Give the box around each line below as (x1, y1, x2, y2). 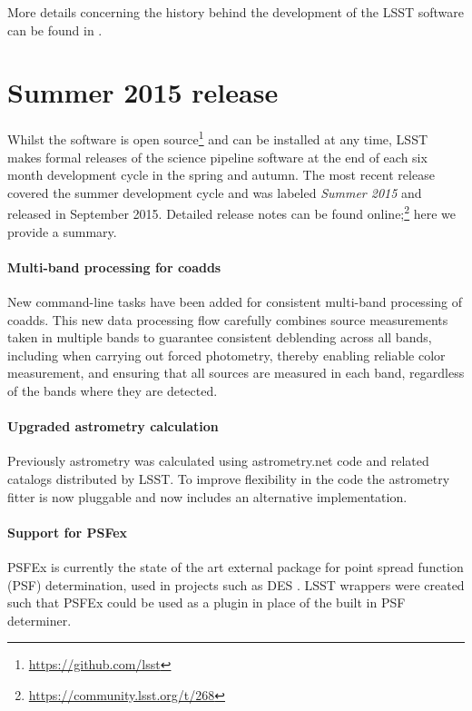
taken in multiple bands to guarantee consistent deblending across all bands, (7, 328, 432, 347)
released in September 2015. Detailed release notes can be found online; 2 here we (7, 202, 457, 222)
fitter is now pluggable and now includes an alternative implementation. (7, 487, 408, 506)
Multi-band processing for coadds (7, 257, 221, 276)
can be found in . (7, 20, 103, 39)
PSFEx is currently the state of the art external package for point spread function (7, 557, 464, 576)
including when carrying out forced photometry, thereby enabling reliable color (7, 345, 446, 364)
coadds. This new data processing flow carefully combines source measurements (7, 310, 448, 329)
